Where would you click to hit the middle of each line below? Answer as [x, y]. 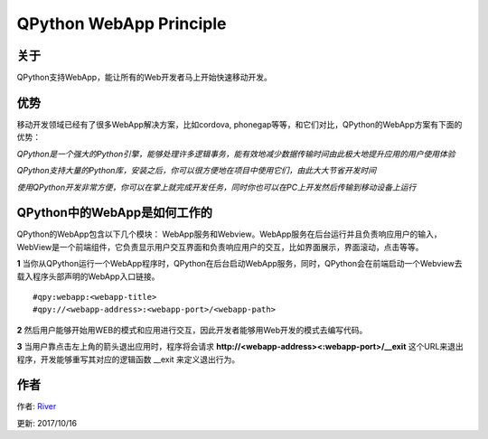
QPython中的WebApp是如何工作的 [114, 213]
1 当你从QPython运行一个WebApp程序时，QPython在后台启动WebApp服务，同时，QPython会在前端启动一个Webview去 [239, 264]
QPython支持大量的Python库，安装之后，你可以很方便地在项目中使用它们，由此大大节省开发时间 [197, 171]
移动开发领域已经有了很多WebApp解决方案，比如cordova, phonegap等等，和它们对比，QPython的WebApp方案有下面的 [239, 124]
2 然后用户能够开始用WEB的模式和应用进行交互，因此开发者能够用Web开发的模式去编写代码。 [192, 330]
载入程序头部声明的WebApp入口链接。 [88, 276]
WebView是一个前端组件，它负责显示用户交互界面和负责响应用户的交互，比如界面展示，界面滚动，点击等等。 [220, 247]
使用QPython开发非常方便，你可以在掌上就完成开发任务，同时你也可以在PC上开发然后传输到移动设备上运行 [216, 187]
